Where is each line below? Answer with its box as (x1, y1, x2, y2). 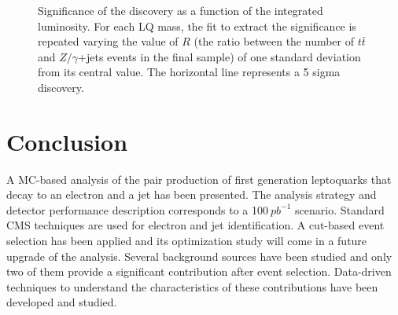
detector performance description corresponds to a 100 (6, 201, 268, 218)
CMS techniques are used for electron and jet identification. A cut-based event (6, 217, 385, 233)
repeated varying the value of (38, 33, 179, 49)
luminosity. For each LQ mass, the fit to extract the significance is (38, 17, 356, 34)
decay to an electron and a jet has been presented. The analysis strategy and (6, 186, 377, 203)
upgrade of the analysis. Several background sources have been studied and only (6, 247, 392, 264)
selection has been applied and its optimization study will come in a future (6, 233, 367, 249)
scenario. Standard (295, 201, 385, 218)
